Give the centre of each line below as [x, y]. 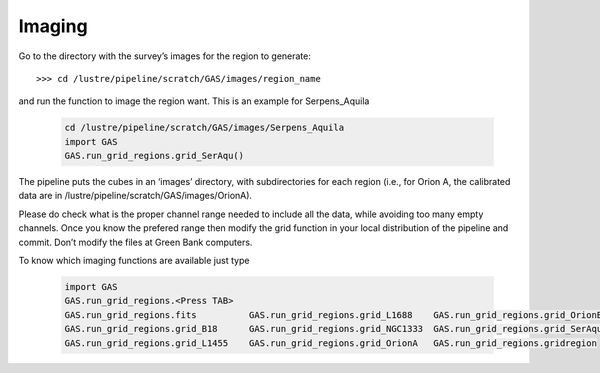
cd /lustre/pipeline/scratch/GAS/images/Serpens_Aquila [204, 128]
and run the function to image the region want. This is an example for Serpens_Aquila [194, 101]
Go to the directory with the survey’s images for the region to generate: [165, 56]
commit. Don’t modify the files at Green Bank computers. [135, 242]
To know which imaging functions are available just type [134, 261]
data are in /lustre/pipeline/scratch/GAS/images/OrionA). [135, 196]
